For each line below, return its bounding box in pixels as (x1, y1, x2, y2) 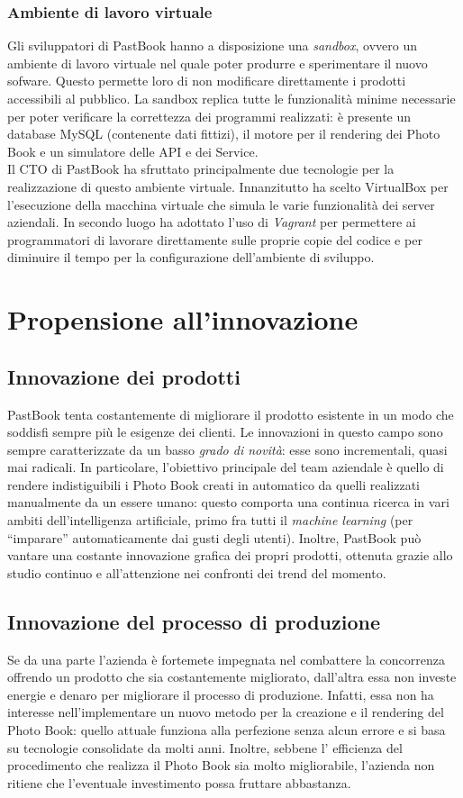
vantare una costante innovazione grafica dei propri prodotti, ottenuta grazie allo (7, 546, 453, 565)
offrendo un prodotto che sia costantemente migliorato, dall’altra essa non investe (7, 667, 457, 686)
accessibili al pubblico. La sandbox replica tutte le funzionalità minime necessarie (7, 89, 456, 107)
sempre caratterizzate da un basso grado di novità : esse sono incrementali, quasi (7, 440, 448, 458)
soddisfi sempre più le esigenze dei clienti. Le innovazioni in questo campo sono (7, 422, 443, 441)
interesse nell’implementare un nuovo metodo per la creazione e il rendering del (7, 703, 444, 721)
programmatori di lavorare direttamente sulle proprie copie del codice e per (7, 230, 422, 249)
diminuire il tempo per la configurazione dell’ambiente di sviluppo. (7, 248, 375, 267)
